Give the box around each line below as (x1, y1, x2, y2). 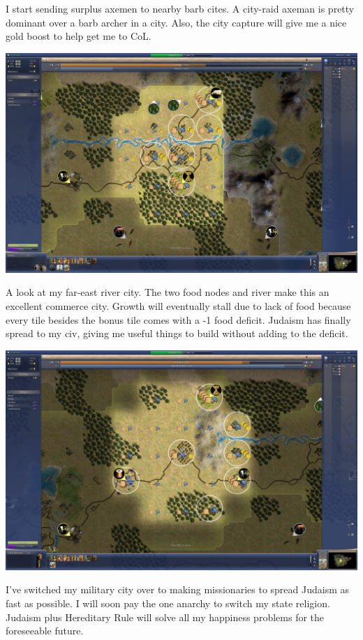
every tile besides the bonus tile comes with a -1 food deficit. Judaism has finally (6, 312, 351, 327)
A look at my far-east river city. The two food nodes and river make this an (6, 285, 329, 299)
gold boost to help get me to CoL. (6, 29, 151, 43)
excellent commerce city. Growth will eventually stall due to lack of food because (6, 298, 351, 313)
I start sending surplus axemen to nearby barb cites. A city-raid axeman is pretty (6, 1, 355, 15)
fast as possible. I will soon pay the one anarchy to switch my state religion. (6, 595, 330, 610)
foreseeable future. (6, 623, 84, 638)
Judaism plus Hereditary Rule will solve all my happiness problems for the (6, 609, 325, 624)
